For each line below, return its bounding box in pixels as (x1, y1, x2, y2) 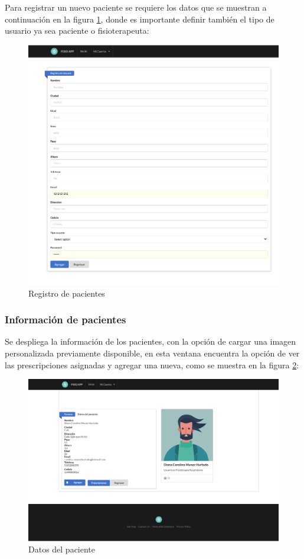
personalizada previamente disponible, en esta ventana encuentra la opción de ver (5, 346, 300, 359)
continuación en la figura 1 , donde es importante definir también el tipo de (5, 12, 274, 25)
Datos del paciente (28, 543, 96, 555)
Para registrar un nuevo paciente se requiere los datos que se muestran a (5, 1, 267, 13)
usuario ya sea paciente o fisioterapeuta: (5, 24, 149, 37)
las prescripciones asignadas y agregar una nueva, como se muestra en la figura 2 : (5, 358, 299, 371)
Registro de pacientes (28, 287, 105, 299)
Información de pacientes (5, 312, 126, 327)
